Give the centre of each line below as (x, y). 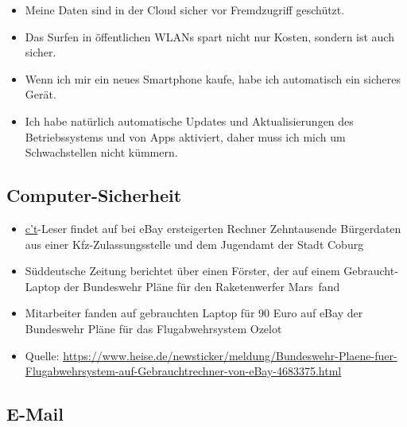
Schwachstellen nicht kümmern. (101, 152)
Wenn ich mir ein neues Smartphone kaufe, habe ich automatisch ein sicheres (213, 78)
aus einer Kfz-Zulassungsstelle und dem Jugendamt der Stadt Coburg (194, 244)
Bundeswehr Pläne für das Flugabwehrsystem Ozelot (153, 328)
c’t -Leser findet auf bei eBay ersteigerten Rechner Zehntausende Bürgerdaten (213, 228)
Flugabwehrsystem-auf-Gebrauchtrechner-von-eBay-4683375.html (183, 371)
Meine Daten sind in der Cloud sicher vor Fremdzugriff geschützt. (185, 10)
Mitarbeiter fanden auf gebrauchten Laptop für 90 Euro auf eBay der (194, 313)
